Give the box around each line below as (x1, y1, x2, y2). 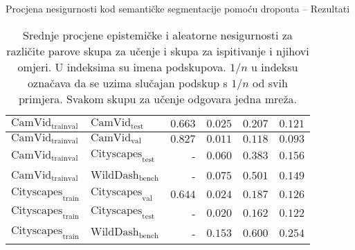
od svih (253, 74, 288, 91)
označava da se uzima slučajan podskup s (28, 74, 228, 91)
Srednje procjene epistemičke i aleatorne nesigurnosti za (23, 26, 293, 43)
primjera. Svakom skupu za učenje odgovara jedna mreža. (18, 90, 297, 107)
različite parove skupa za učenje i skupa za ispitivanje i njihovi (6, 42, 309, 59)
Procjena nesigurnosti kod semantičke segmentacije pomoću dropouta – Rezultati (6, 1, 350, 15)
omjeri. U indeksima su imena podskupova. (17, 58, 226, 75)
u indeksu (251, 58, 298, 75)
